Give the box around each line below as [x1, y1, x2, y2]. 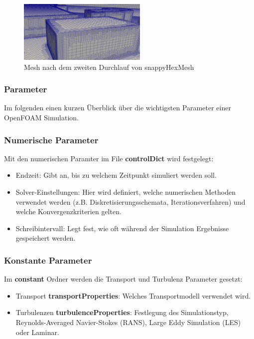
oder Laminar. [15, 327, 59, 337]
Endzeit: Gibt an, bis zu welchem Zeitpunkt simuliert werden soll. [15, 170, 217, 180]
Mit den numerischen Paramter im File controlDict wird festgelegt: [4, 153, 214, 163]
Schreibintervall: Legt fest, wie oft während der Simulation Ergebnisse [15, 223, 229, 233]
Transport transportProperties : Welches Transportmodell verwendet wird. [15, 290, 251, 301]
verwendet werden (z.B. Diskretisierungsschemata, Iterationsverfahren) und [15, 196, 246, 207]
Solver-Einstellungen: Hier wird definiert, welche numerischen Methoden [15, 187, 236, 197]
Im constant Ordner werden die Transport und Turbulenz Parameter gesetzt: [4, 274, 243, 284]
